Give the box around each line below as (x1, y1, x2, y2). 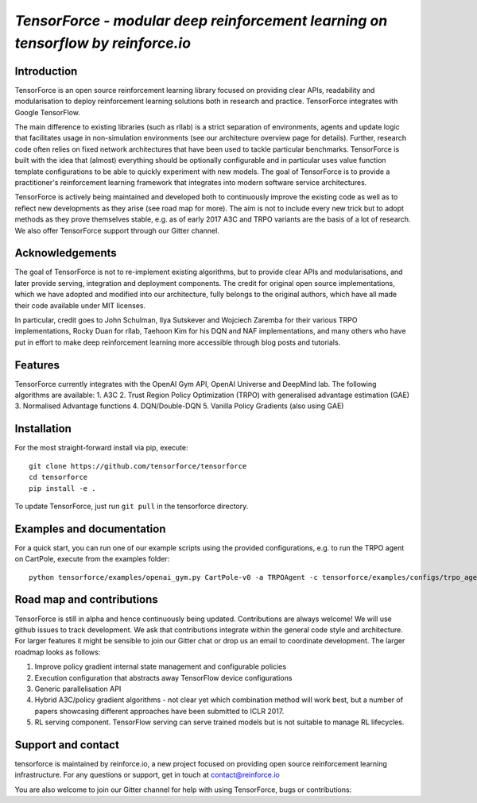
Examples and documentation (14, 522, 166, 535)
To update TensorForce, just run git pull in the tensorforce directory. (14, 501, 249, 511)
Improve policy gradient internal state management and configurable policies (34, 662, 286, 671)
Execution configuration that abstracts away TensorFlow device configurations (34, 673, 293, 682)
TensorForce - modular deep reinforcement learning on (14, 12, 388, 29)
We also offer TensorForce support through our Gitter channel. (14, 226, 220, 235)
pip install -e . (29, 484, 96, 492)
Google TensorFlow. (14, 107, 81, 117)
